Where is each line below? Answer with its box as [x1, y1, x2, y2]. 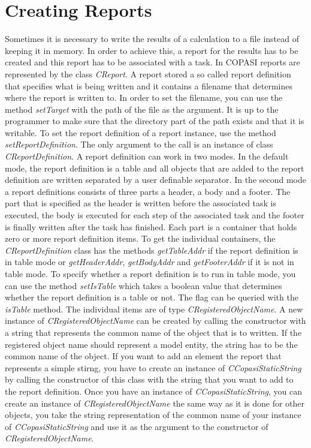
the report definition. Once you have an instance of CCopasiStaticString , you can [5, 384, 303, 397]
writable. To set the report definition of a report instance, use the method [5, 126, 276, 139]
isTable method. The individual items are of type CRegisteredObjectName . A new [5, 302, 303, 315]
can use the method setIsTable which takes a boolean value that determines [5, 279, 282, 291]
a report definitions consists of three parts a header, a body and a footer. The [5, 185, 291, 197]
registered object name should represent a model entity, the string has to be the [5, 338, 298, 350]
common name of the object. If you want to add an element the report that [5, 350, 282, 362]
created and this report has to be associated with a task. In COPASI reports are [5, 56, 300, 68]
